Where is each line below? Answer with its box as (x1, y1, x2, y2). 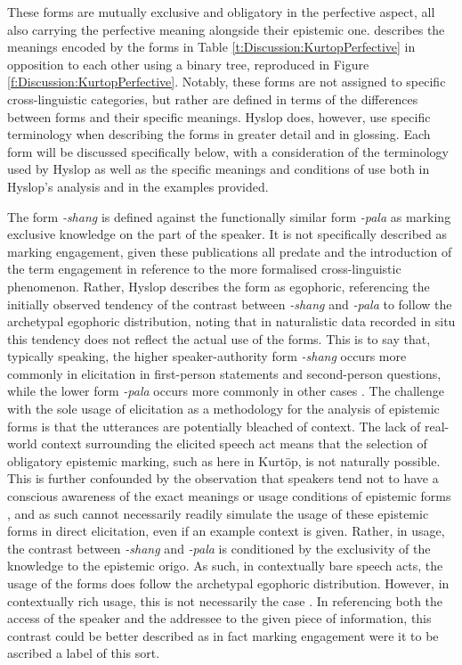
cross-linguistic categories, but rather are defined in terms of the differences (7, 89, 418, 108)
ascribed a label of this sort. (7, 644, 160, 662)
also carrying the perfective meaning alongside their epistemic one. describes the (7, 20, 445, 38)
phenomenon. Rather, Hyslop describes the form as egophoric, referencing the (7, 276, 430, 295)
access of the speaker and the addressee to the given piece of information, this (7, 609, 432, 628)
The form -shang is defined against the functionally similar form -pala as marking (7, 207, 451, 226)
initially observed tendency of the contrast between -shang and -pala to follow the (7, 294, 452, 313)
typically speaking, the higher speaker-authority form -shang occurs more (7, 347, 407, 365)
